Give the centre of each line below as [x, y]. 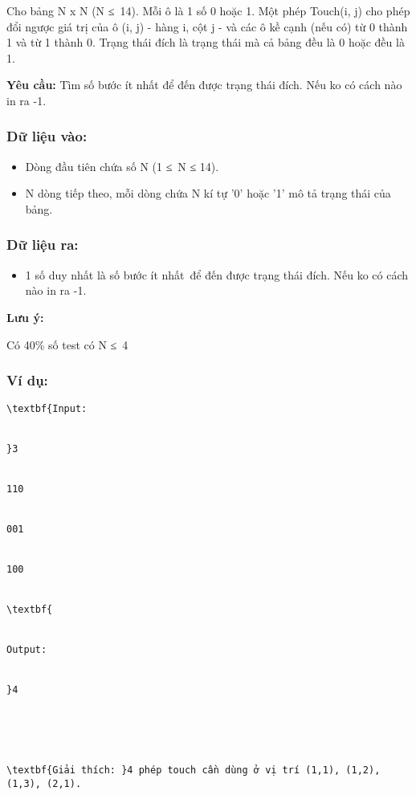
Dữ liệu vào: [47, 136]
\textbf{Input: [47, 409]
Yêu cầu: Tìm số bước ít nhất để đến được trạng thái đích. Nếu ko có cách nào [204, 85]
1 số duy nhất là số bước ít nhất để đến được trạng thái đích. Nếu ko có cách [216, 274]
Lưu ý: [25, 317]
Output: [27, 650]
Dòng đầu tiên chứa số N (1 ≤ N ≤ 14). [122, 166]
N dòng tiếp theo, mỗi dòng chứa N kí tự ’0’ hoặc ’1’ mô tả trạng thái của [208, 193]
